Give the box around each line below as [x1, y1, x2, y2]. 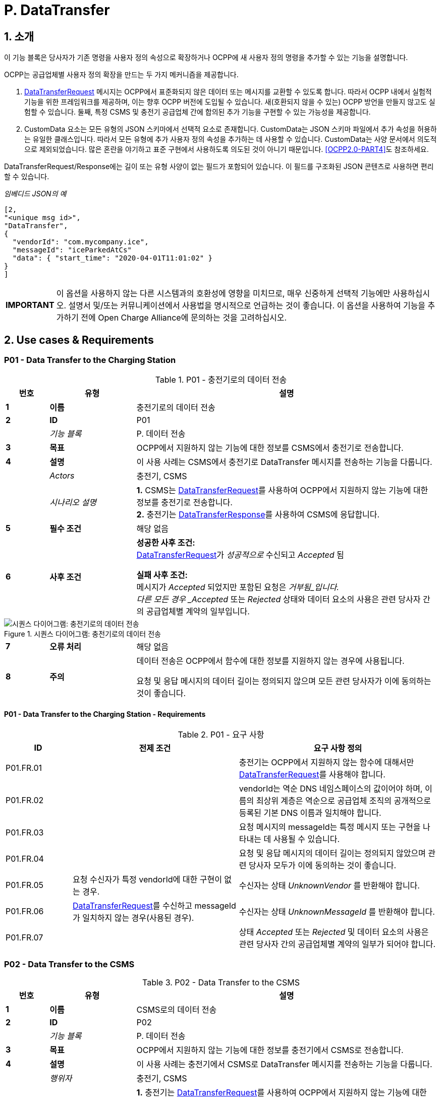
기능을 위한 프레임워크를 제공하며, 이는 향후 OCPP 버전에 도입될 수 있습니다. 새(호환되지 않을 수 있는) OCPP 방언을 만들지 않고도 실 [24, 97, 435, 107]
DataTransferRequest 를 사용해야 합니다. [239, 769, 385, 779]
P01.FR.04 [6, 853, 44, 864]
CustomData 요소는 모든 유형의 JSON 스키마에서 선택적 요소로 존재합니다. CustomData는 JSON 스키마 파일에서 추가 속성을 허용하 [24, 125, 437, 134]
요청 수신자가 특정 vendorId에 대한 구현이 [73, 874, 222, 884]
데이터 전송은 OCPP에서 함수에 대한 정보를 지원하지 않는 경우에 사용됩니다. [136, 656, 405, 666]
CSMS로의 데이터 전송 [136, 1005, 217, 1015]
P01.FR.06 [6, 906, 44, 916]
